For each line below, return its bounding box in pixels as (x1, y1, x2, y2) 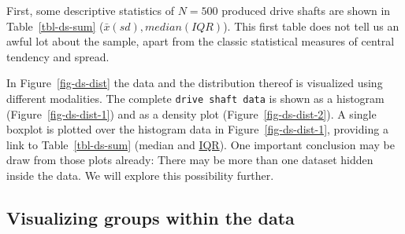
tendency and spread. (6, 48, 110, 64)
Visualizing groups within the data (6, 205, 295, 229)
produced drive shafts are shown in (221, 2, 391, 18)
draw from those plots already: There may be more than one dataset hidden (6, 152, 373, 168)
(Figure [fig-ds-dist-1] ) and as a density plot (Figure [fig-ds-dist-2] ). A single (6, 105, 377, 122)
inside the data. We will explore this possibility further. (6, 167, 274, 183)
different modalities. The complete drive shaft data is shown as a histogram (6, 90, 385, 106)
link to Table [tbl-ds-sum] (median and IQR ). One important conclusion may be (6, 136, 395, 152)
